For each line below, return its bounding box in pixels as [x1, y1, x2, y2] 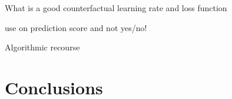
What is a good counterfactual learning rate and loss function [5, 2, 227, 13]
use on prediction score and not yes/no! [5, 21, 147, 33]
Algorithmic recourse [5, 41, 80, 53]
